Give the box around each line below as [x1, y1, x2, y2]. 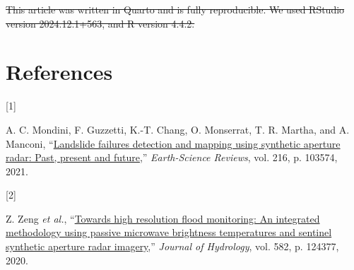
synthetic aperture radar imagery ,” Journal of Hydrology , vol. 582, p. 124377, [6, 239, 339, 254]
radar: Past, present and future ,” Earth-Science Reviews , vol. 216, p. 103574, [6, 150, 338, 165]
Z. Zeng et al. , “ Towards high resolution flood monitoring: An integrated [6, 211, 320, 225]
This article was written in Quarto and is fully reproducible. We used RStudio [6, 2, 345, 16]
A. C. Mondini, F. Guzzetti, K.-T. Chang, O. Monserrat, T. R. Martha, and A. [6, 122, 350, 136]
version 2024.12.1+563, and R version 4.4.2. [6, 16, 195, 30]
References [6, 57, 113, 86]
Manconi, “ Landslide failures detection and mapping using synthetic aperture [6, 136, 341, 151]
